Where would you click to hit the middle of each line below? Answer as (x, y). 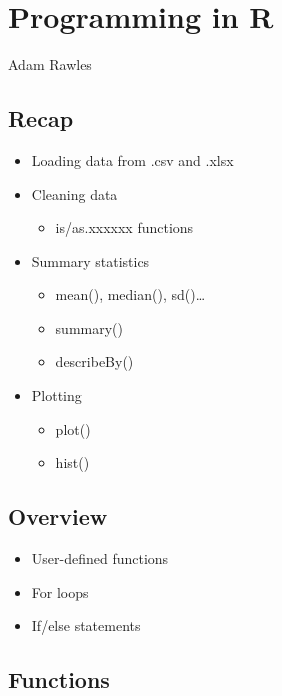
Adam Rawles (50, 64)
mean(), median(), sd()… (130, 294)
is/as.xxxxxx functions (124, 227)
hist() (72, 462)
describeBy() (94, 361)
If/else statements (86, 625)
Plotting (56, 395)
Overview (58, 516)
